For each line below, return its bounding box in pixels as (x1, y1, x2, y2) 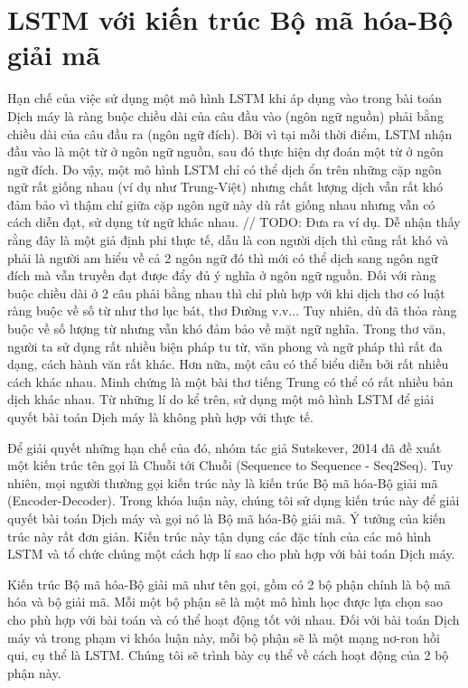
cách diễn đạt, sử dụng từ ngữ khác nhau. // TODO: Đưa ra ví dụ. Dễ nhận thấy (7, 212, 461, 231)
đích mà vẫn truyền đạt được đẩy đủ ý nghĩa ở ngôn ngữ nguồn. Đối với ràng (7, 266, 436, 285)
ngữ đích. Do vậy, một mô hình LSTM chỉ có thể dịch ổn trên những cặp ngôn (7, 159, 442, 178)
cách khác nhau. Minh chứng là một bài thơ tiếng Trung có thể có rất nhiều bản (7, 372, 454, 391)
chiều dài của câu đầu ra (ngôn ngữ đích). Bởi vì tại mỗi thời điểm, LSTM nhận (7, 124, 453, 143)
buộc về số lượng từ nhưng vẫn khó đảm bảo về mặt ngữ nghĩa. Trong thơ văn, (7, 319, 446, 338)
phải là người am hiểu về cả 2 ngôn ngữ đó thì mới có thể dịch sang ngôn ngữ (7, 248, 438, 267)
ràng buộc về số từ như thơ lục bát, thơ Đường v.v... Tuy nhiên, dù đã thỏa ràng (7, 301, 457, 320)
